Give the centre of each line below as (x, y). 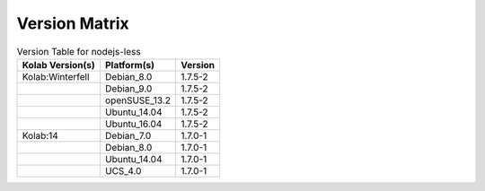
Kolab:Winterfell (56, 76)
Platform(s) (129, 65)
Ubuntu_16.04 (133, 124)
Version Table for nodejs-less (79, 51)
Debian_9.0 (128, 88)
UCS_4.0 (123, 170)
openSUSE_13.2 (137, 100)
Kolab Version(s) (59, 65)
